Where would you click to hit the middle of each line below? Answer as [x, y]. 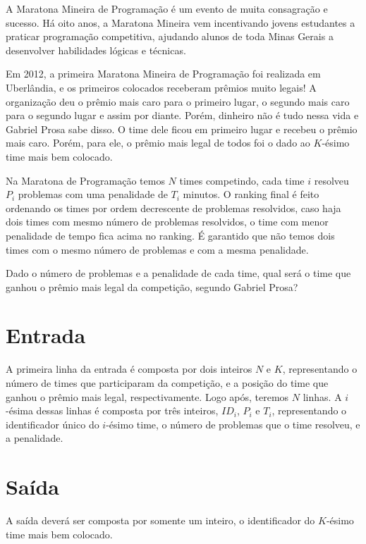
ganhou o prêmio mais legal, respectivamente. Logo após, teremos [147, 396]
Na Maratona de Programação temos [85, 180]
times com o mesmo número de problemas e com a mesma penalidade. [157, 249]
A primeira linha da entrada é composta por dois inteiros [129, 369]
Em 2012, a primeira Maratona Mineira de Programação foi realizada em [163, 74]
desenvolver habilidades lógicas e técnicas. [96, 50]
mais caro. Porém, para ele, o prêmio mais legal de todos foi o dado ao [158, 143]
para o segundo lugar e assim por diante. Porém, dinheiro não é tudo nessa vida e [182, 115]
